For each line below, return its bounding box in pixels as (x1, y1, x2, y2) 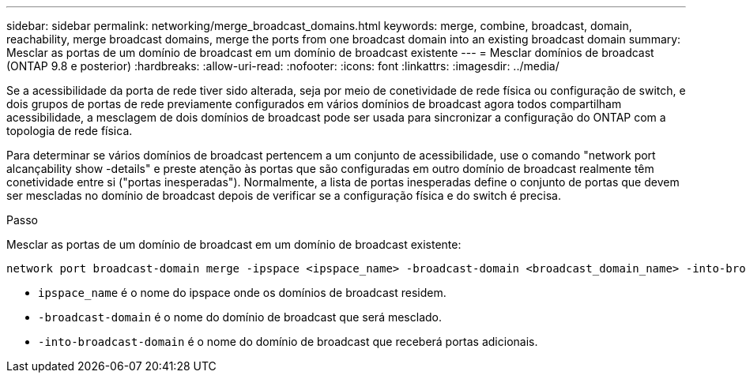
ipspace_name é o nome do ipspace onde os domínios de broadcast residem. (38, 286, 446, 299)
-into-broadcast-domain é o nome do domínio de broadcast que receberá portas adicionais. (38, 335, 538, 348)
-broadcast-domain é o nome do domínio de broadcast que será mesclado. (38, 310, 443, 324)
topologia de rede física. (6, 124, 133, 137)
